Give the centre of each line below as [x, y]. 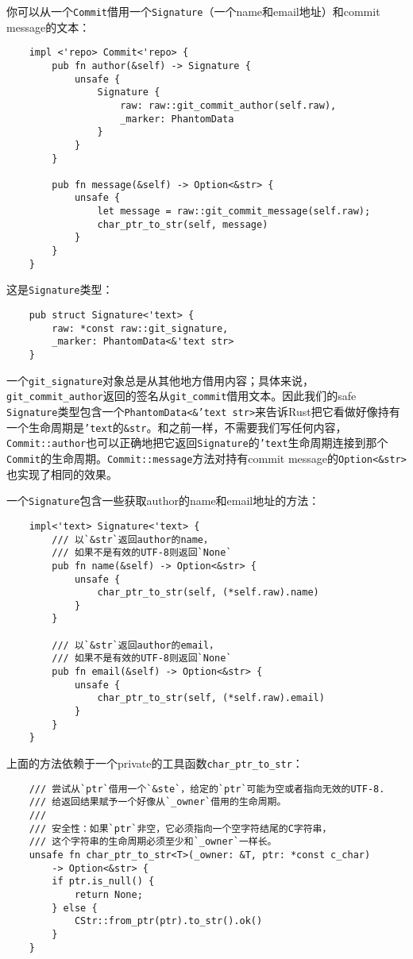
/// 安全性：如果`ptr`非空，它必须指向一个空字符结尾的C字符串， [180, 828]
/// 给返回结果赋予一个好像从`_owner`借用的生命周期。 [158, 802]
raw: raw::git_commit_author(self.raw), [228, 105]
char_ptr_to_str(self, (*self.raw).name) [208, 593]
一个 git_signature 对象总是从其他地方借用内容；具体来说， [160, 380]
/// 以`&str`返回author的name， [132, 539]
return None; [108, 894]
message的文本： [48, 27]
